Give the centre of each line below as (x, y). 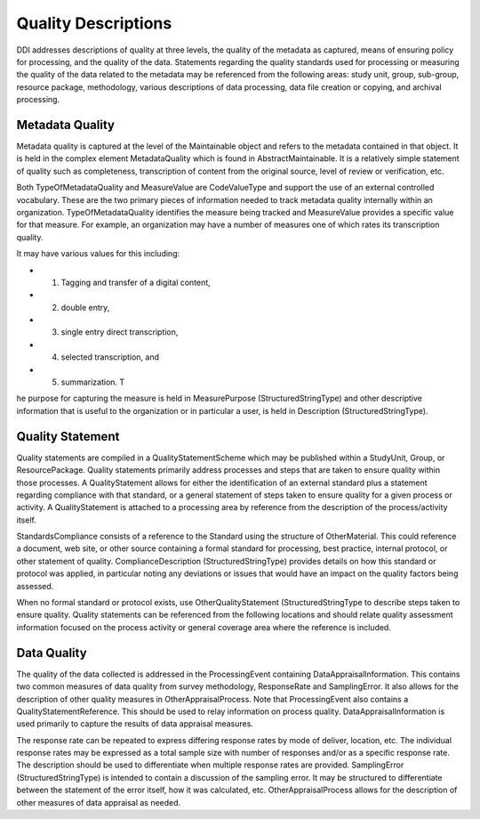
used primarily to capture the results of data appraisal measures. (135, 724)
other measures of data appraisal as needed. (99, 802)
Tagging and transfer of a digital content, (136, 282)
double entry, (85, 307)
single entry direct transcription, (120, 332)
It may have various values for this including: (98, 254)
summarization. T (93, 382)
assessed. (35, 586)
